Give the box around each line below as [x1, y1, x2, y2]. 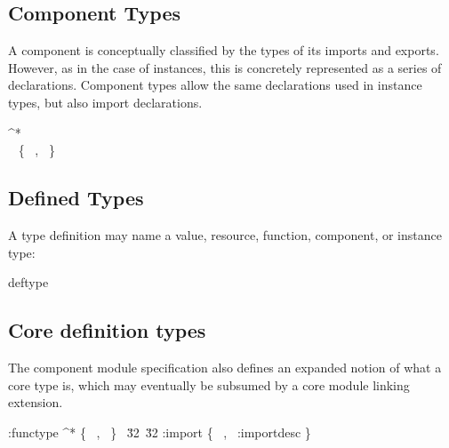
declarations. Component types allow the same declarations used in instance [8, 76, 422, 94]
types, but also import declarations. [8, 92, 203, 111]
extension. [8, 393, 63, 412]
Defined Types [8, 184, 144, 212]
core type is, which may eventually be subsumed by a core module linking [8, 375, 410, 394]
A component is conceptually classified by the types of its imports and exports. [8, 41, 439, 60]
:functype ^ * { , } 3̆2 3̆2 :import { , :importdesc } [8, 422, 311, 441]
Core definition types [8, 316, 206, 344]
